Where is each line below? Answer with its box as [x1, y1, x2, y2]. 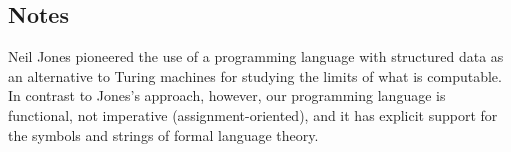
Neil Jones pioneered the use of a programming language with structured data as [8, 46, 504, 67]
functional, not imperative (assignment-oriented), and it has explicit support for [8, 104, 498, 125]
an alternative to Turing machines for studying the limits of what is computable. [8, 65, 502, 86]
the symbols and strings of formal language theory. [8, 124, 319, 145]
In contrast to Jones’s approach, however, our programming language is [8, 85, 446, 106]
